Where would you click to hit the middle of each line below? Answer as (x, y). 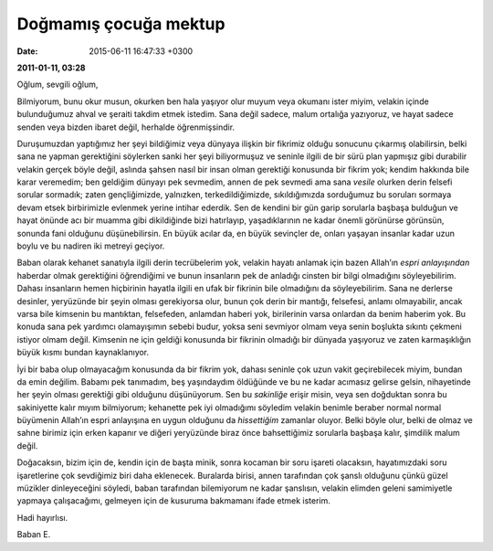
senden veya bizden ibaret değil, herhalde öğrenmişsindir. (126, 127)
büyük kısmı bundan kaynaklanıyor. (83, 353)
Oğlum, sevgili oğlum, (58, 85)
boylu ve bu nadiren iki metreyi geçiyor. (91, 246)
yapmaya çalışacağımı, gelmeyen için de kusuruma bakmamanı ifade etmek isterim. (173, 501)
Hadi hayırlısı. (42, 517)
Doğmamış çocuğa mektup (121, 24)
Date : (27, 51)
